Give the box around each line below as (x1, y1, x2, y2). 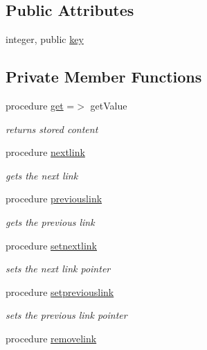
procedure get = (6, 98, 75, 112)
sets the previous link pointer (6, 308, 127, 322)
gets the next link (6, 168, 78, 182)
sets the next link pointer (6, 261, 111, 276)
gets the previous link (6, 214, 95, 229)
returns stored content (6, 121, 98, 136)
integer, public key (6, 32, 84, 46)
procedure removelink (6, 331, 97, 345)
